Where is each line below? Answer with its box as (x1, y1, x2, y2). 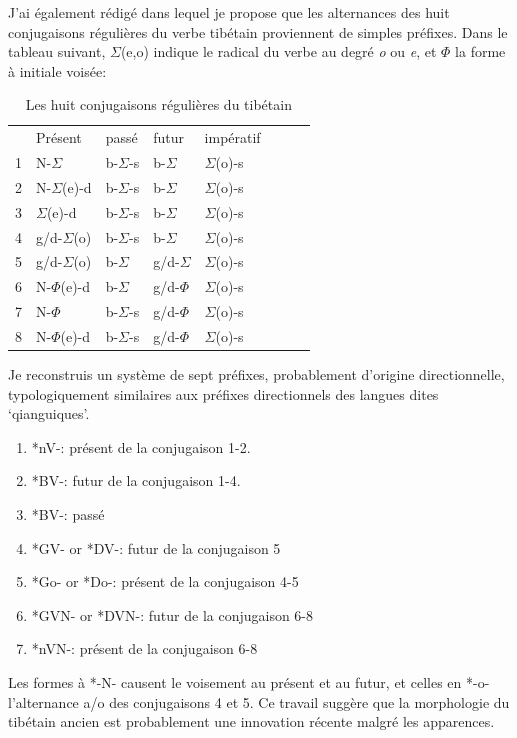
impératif (204, 127, 261, 148)
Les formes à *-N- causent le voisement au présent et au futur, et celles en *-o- (8, 672, 490, 692)
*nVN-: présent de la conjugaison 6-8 (31, 638, 258, 659)
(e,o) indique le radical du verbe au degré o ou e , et (120, 41, 437, 62)
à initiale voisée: (8, 60, 107, 81)
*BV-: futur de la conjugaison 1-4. (31, 470, 241, 491)
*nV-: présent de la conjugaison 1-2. (31, 436, 251, 457)
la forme (455, 41, 506, 62)
